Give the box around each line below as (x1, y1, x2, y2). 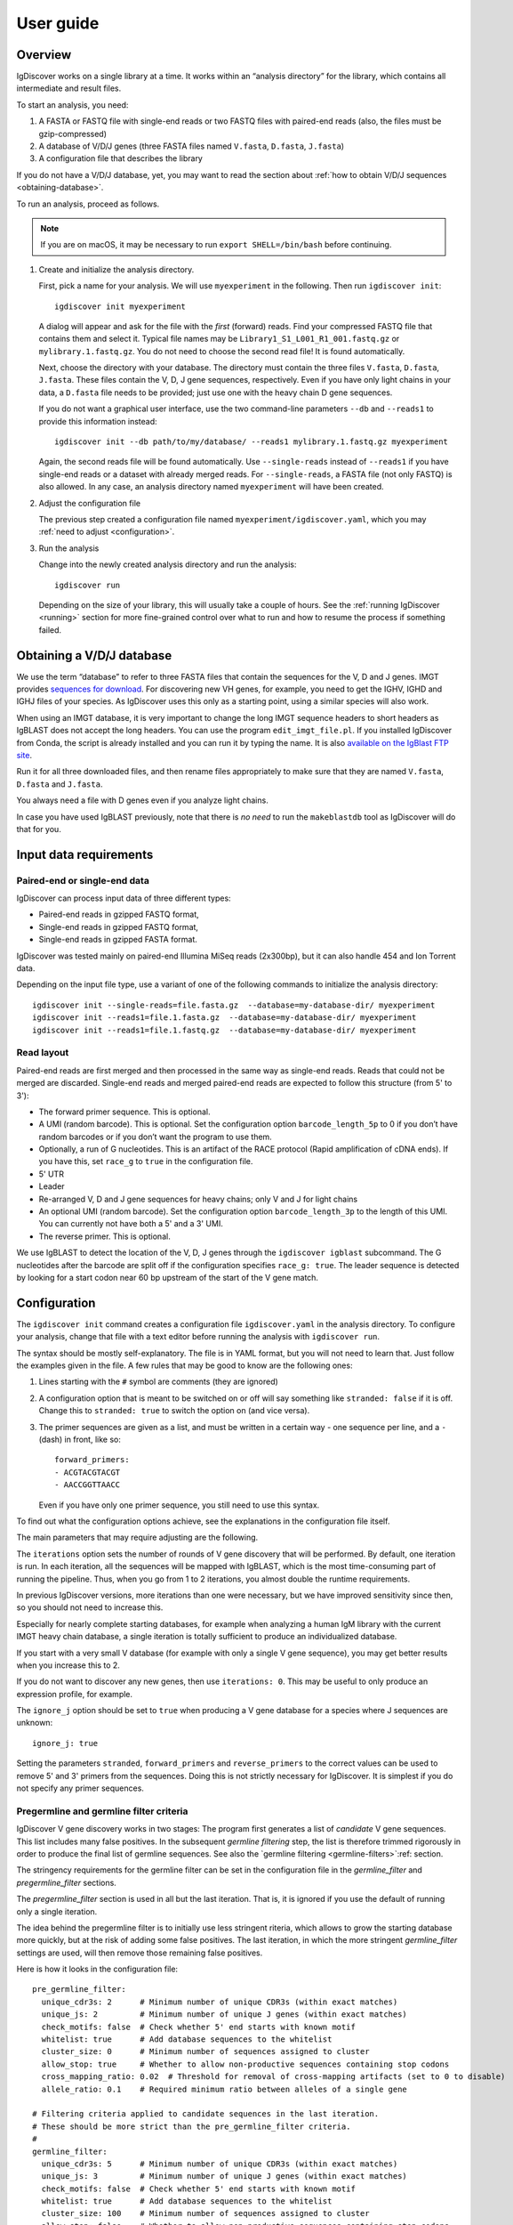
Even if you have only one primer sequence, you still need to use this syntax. (38, 1500, 320, 1510)
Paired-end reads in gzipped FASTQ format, (38, 909, 199, 920)
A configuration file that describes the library (38, 153, 204, 164)
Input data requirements (16, 846, 154, 862)
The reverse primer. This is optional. (38, 1231, 171, 1242)
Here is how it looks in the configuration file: (16, 1963, 178, 1975)
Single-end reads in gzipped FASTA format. (38, 934, 197, 945)
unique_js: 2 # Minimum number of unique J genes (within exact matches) (41, 2010, 408, 2019)
